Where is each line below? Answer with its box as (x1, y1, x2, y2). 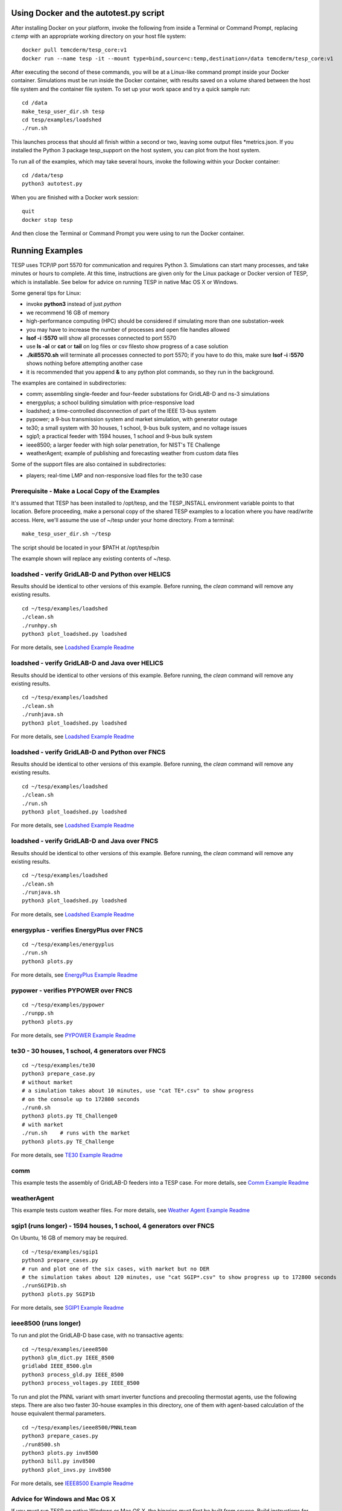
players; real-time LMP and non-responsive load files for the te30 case (26, 471, 202, 479)
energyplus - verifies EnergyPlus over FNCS (11, 925, 143, 934)
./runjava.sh (22, 889, 60, 896)
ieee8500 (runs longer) (11, 1319, 81, 1327)
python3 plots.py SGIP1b (22, 1290, 95, 1298)
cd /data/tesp (22, 172, 63, 178)
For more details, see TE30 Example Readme (11, 1151, 123, 1159)
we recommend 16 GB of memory (26, 309, 110, 316)
